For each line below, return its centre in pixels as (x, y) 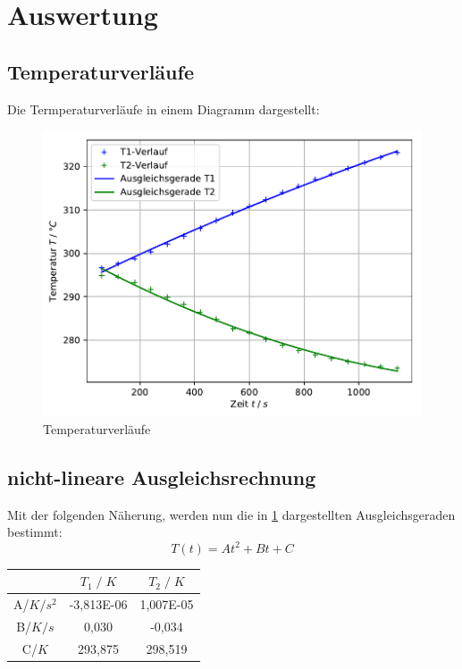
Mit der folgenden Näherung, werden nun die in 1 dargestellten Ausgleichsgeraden (231, 514)
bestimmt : (35, 532)
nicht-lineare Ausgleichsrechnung (162, 477)
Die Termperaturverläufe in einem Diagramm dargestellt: (164, 109)
